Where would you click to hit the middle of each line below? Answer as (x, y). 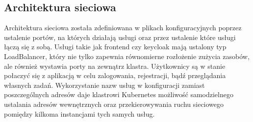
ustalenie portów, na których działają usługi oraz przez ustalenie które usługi (120, 37)
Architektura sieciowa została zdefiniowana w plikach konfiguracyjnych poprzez (123, 28)
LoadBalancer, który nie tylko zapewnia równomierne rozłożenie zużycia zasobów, (127, 56)
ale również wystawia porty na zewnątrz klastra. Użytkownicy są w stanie (115, 66)
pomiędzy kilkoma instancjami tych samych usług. (79, 113)
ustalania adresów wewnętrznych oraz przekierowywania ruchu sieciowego (114, 104)
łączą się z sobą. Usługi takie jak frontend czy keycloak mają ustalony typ (115, 47)
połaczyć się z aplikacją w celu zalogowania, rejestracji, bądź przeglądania (115, 75)
